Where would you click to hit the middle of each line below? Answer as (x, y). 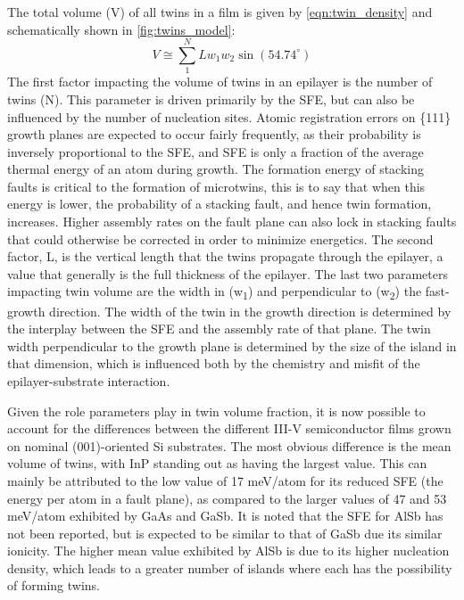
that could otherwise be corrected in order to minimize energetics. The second (220, 238)
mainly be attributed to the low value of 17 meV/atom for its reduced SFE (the (225, 480)
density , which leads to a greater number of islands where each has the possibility (230, 567)
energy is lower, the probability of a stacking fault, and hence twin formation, (220, 204)
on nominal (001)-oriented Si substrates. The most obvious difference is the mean (229, 445)
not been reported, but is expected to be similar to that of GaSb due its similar (225, 533)
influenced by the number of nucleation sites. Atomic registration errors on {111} (229, 116)
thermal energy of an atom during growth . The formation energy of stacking (216, 169)
